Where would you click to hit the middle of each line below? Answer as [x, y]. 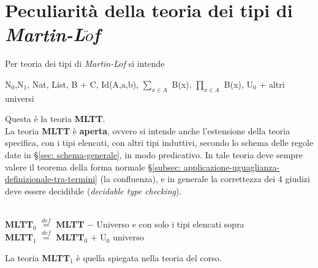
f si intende [144, 63]
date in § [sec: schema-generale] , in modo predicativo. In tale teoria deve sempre [154, 155]
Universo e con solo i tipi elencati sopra [170, 224]
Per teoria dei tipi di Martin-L [62, 63]
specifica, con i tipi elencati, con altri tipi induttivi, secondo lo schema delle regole [159, 143]
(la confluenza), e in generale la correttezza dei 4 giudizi [205, 179]
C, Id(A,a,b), [114, 84]
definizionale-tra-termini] [51, 179]
